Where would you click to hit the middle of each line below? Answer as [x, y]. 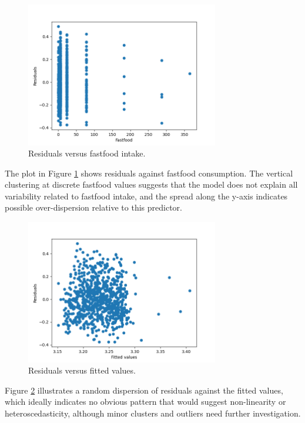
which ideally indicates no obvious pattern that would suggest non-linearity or [145, 402]
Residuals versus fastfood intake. [87, 153]
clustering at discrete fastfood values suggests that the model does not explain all [151, 184]
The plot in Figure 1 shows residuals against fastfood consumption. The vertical [149, 173]
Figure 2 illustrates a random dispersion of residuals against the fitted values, [144, 390]
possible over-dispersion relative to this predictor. [93, 207]
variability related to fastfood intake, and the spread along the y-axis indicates [146, 196]
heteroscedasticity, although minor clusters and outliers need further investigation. [153, 413]
